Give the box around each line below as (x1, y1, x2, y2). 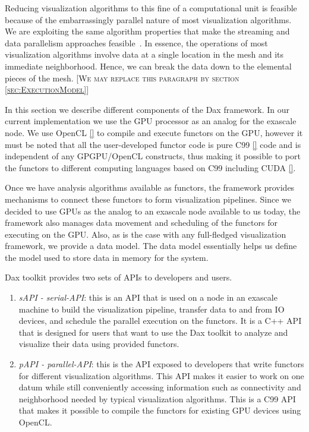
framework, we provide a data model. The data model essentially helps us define (5, 239, 297, 252)
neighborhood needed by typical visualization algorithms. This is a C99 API (18, 392, 296, 405)
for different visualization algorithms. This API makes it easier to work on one (18, 369, 304, 381)
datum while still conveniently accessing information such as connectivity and (18, 381, 301, 393)
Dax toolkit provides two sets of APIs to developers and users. (5, 271, 232, 283)
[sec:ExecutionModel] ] (5, 83, 89, 96)
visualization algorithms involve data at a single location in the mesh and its (5, 48, 284, 61)
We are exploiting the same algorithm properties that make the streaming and (5, 25, 290, 37)
